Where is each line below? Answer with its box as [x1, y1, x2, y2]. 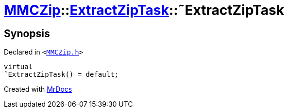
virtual [4, 63, 33, 71]
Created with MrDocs [4, 85, 72, 94]
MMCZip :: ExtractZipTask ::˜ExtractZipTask [4, 2, 284, 18]
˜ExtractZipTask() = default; [4, 70, 119, 79]
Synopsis [4, 27, 50, 40]
